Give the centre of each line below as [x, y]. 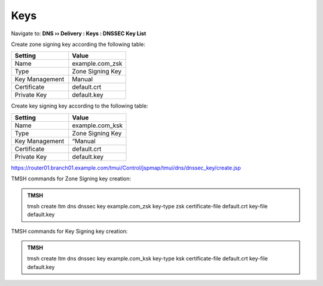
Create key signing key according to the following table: [80, 106]
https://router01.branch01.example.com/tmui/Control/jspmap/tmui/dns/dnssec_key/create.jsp [126, 168]
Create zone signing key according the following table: [78, 44]
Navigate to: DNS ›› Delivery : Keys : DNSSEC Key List [79, 33]
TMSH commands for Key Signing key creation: [69, 231]
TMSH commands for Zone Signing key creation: [71, 179]
